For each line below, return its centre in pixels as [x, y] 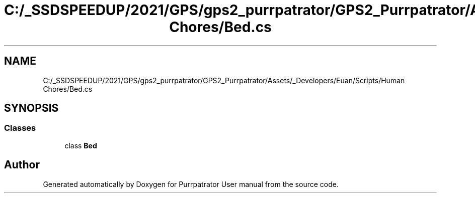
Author [22, 165]
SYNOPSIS [31, 108]
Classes [20, 128]
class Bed [81, 145]
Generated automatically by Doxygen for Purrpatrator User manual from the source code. [191, 184]
